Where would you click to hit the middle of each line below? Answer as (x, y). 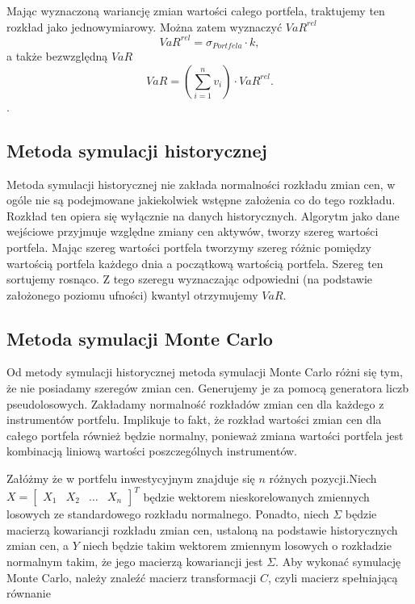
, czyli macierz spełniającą (333, 577)
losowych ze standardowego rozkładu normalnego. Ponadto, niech (168, 514)
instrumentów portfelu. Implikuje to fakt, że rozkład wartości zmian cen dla (194, 419)
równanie (29, 593)
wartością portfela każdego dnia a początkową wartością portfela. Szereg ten (195, 263)
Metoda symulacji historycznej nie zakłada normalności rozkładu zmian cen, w (201, 184)
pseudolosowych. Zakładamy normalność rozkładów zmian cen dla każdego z (195, 403)
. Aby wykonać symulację (338, 561)
